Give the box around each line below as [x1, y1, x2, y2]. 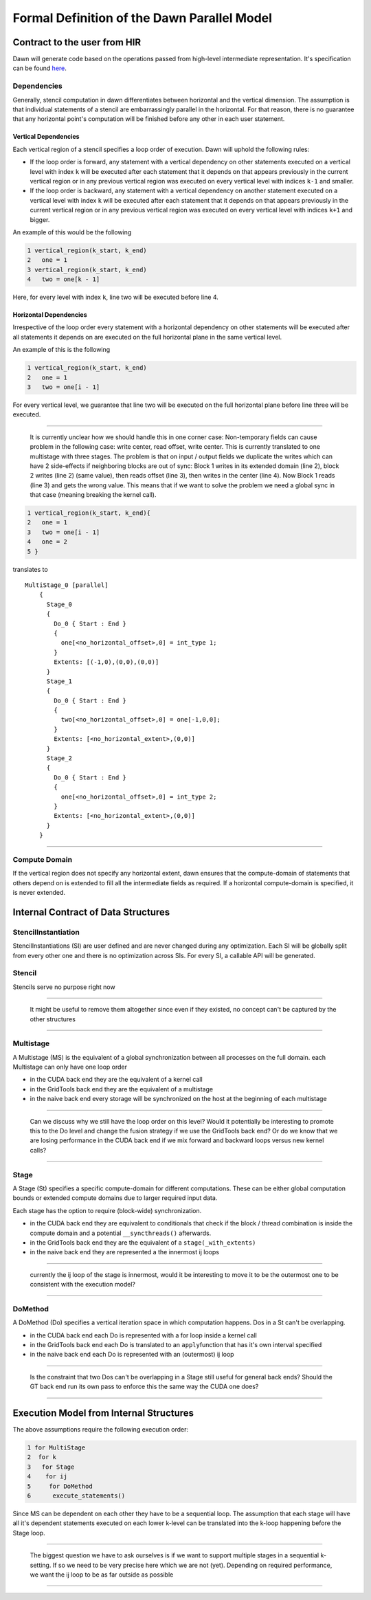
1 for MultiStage [27, 1444, 86, 1452]
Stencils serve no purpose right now [12, 983, 116, 991]
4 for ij [27, 1473, 68, 1480]
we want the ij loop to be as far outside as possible [30, 1570, 174, 1579]
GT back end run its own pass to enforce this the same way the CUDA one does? [30, 1382, 259, 1391]
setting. [30, 1561, 52, 1569]
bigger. [30, 215, 50, 223]
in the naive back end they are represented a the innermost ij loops [30, 1248, 220, 1256]
